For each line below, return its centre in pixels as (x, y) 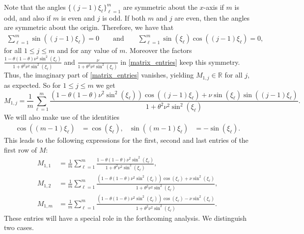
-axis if (214, 7)
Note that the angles (35, 7)
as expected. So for (32, 85)
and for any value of (87, 50)
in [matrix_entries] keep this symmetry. (180, 62)
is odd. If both (124, 17)
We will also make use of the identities (62, 117)
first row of (21, 149)
